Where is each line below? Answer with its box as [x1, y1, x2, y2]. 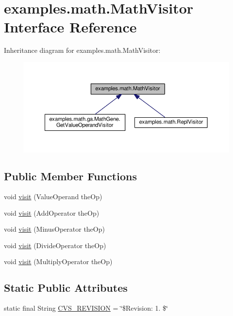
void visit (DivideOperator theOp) [4, 240, 106, 250]
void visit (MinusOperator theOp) [4, 224, 105, 234]
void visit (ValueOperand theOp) [4, 191, 102, 202]
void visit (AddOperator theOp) [4, 207, 100, 218]
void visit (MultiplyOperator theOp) [4, 256, 113, 267]
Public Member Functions [4, 169, 137, 184]
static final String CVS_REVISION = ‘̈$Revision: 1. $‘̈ [4, 303, 168, 313]
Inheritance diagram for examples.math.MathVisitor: [4, 45, 161, 55]
